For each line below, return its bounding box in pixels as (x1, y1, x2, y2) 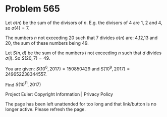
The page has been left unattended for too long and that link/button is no (5, 101, 156, 107)
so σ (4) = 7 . (5, 25, 30, 31)
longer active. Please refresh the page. (5, 106, 86, 112)
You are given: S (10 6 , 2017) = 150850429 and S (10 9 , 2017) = (5, 65, 130, 72)
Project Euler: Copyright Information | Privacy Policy (5, 91, 114, 97)
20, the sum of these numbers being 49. (5, 40, 89, 46)
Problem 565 (5, 3, 61, 15)
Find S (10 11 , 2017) (5, 81, 41, 88)
